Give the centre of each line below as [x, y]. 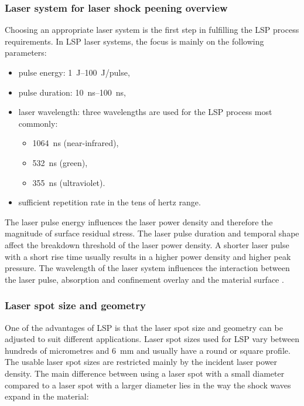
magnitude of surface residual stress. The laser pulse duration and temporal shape [152, 233]
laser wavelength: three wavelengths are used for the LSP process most [145, 112]
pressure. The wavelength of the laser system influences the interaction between [147, 268]
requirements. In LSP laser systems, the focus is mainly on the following [134, 41]
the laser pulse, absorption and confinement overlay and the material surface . [144, 279]
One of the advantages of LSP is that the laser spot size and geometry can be [144, 327]
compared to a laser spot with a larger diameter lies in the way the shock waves [148, 385]
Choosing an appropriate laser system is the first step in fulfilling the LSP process [152, 30]
